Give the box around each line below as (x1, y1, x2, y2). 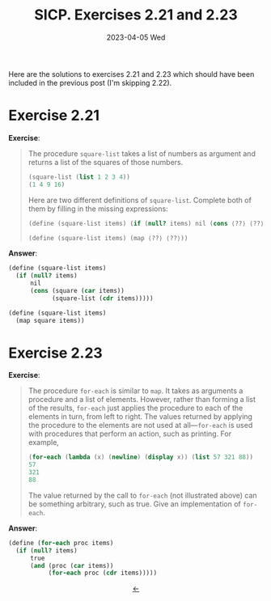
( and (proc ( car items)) (29, 561, 114, 569)
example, (28, 438, 59, 447)
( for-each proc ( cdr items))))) (48, 569, 158, 578)
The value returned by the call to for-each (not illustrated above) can (28, 490, 257, 500)
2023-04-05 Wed (106, 32, 166, 42)
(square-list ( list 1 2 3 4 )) (28, 172, 131, 181)
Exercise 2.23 (8, 344, 103, 362)
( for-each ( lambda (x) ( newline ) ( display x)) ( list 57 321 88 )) (28, 453, 253, 462)
